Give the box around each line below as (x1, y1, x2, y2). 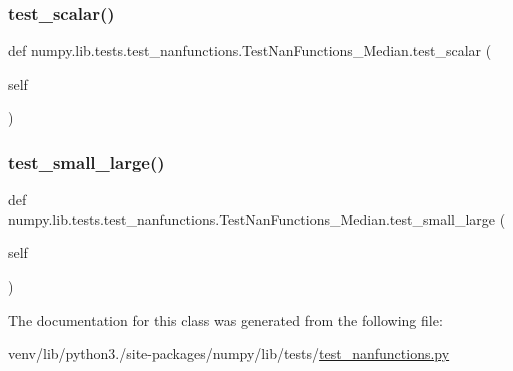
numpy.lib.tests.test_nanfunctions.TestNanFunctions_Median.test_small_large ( (8, 208, 506, 229)
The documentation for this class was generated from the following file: (8, 309, 443, 330)
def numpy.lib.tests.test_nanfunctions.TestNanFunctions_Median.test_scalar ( (8, 40, 492, 61)
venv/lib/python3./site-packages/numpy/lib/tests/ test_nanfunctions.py (8, 343, 450, 364)
